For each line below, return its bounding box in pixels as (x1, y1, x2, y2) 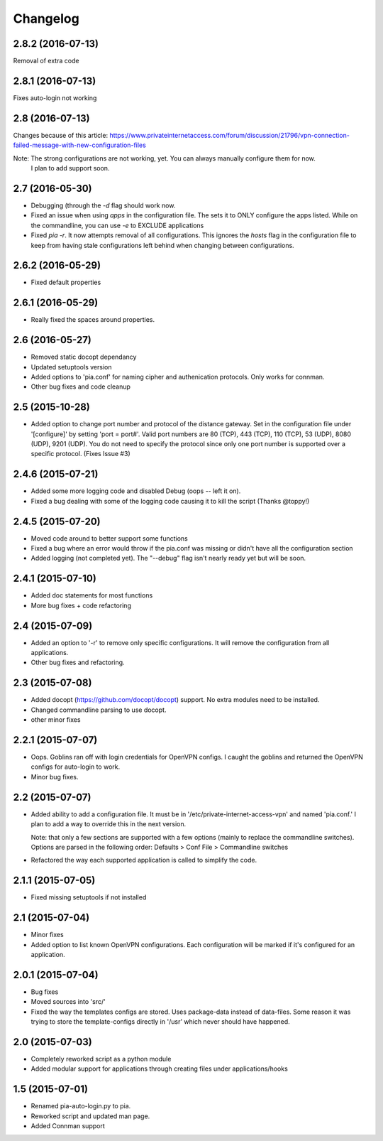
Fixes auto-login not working (13, 93, 97, 102)
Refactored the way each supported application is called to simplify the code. (30, 856, 257, 865)
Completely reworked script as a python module (30, 1054, 172, 1063)
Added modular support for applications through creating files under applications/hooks (30, 1064, 289, 1073)
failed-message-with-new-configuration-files (13, 141, 147, 149)
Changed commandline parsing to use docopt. (30, 705, 167, 714)
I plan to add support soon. (30, 164, 110, 173)
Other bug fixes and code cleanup (30, 382, 131, 391)
